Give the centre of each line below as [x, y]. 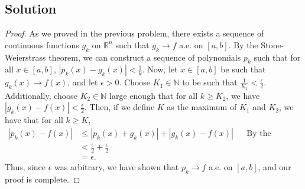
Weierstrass [25, 57]
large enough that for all [154, 95]
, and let [83, 82]
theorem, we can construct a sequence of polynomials [145, 57]
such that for [277, 57]
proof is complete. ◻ [43, 179]
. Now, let [160, 69]
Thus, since [25, 167]
